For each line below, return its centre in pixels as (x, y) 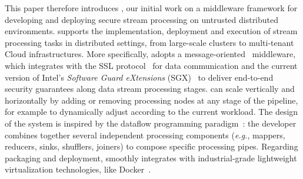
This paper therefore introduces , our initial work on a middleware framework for (151, 8)
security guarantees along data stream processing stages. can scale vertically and (150, 89)
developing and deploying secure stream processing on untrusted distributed (142, 19)
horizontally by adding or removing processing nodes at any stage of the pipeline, (151, 100)
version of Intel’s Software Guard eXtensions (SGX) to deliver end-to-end (139, 77)
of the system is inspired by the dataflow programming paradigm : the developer (151, 123)
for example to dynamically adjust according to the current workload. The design (151, 112)
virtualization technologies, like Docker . (78, 169)
